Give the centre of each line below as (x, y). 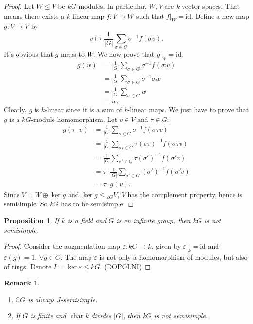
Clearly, (15, 110)
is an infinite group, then (154, 220)
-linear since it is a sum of (83, 110)
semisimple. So (26, 204)
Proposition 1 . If (32, 220)
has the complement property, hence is (185, 194)
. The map (76, 256)
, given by (166, 246)
